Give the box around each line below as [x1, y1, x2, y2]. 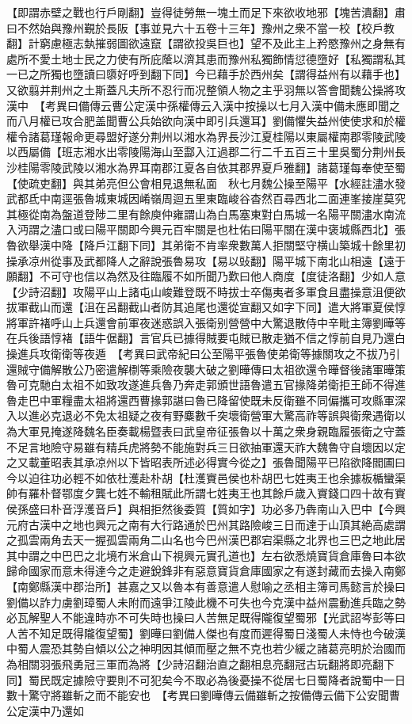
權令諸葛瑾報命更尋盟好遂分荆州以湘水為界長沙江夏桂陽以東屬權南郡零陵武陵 [6, 128, 406, 144]
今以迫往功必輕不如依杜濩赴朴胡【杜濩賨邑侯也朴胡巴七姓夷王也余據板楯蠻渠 [6, 469, 406, 486]
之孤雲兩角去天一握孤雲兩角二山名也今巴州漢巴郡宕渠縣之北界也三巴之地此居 [6, 532, 406, 548]
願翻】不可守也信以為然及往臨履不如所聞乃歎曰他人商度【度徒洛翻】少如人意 [6, 268, 406, 284]
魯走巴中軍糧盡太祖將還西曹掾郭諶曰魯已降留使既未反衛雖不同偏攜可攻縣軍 [6, 391, 395, 408]
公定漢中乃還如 [6, 702, 84, 718]
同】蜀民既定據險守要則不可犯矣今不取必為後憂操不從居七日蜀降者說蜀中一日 [6, 671, 406, 688]
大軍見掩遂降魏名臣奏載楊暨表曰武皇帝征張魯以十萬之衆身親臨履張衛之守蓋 [17, 423, 406, 440]
